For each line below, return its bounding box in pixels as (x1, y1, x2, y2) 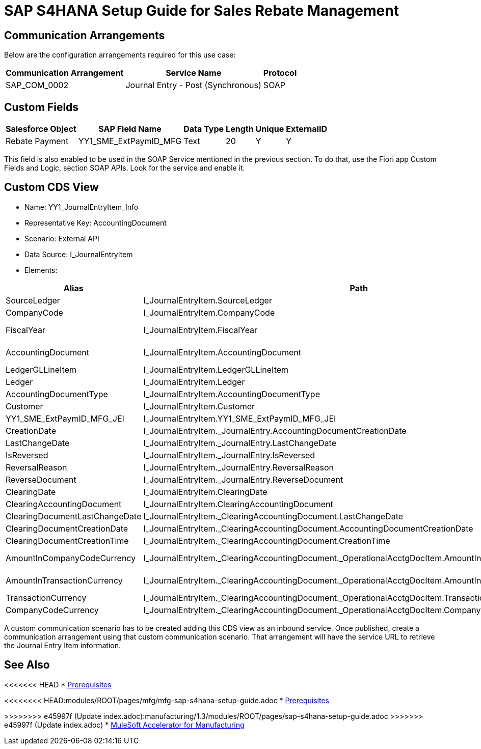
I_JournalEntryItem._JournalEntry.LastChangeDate (143, 437, 336, 448)
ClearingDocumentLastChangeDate (6, 511, 142, 521)
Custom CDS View (4, 181, 99, 194)
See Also (4, 658, 50, 672)
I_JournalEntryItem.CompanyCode (143, 307, 275, 318)
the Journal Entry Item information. (4, 641, 121, 650)
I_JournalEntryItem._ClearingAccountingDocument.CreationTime (143, 535, 390, 546)
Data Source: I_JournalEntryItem (24, 249, 133, 259)
